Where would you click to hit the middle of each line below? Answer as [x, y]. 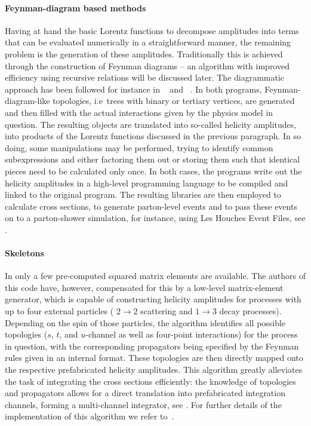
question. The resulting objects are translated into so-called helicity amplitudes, [151, 124]
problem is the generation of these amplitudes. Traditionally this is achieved [144, 53]
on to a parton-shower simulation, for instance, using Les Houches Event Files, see [155, 218]
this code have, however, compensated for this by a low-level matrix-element [144, 287]
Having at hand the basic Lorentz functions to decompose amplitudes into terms [152, 30]
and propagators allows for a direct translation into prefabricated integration [145, 393]
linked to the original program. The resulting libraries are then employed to [143, 194]
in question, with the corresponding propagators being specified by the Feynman [152, 346]
